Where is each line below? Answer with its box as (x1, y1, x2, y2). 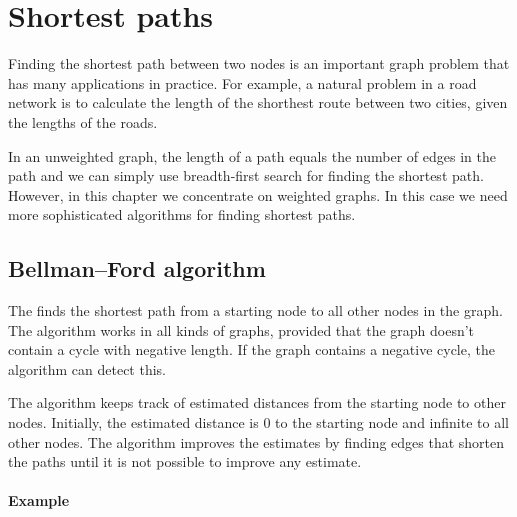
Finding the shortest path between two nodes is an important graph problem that (8, 53, 510, 74)
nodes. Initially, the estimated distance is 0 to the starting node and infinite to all (8, 412, 509, 433)
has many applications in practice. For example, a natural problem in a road (8, 72, 477, 93)
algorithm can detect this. (8, 358, 167, 379)
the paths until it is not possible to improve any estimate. (8, 451, 362, 472)
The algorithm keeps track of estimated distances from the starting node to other (8, 392, 506, 413)
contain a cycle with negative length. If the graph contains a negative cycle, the (8, 339, 495, 360)
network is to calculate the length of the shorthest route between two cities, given (8, 92, 508, 113)
